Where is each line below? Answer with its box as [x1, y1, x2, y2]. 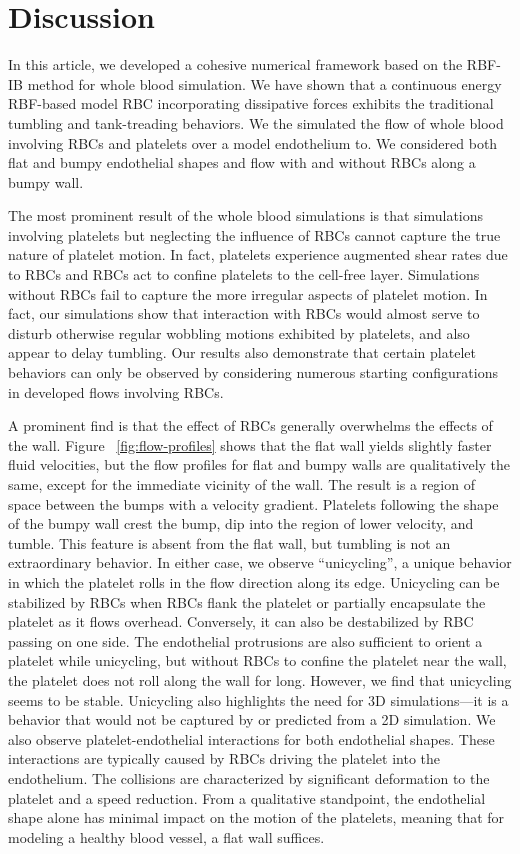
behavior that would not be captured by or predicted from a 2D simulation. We [8, 709, 496, 730]
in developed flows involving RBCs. [8, 381, 224, 402]
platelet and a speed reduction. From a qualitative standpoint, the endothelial [8, 787, 486, 808]
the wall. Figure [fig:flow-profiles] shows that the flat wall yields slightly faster [8, 434, 492, 455]
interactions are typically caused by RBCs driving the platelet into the [8, 748, 441, 769]
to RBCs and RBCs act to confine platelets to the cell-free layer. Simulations [8, 264, 480, 285]
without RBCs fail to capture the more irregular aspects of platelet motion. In [8, 283, 488, 304]
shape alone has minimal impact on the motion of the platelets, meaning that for [8, 807, 505, 828]
